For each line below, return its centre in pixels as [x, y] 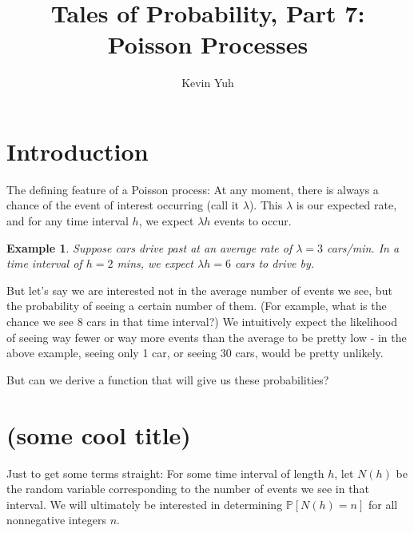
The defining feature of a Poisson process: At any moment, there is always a [193, 189]
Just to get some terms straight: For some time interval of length [165, 473]
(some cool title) [99, 434]
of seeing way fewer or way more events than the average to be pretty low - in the [207, 337]
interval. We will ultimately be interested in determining [145, 504]
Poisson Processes [208, 44]
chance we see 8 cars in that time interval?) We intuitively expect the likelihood [202, 321]
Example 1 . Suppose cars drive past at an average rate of [149, 247]
